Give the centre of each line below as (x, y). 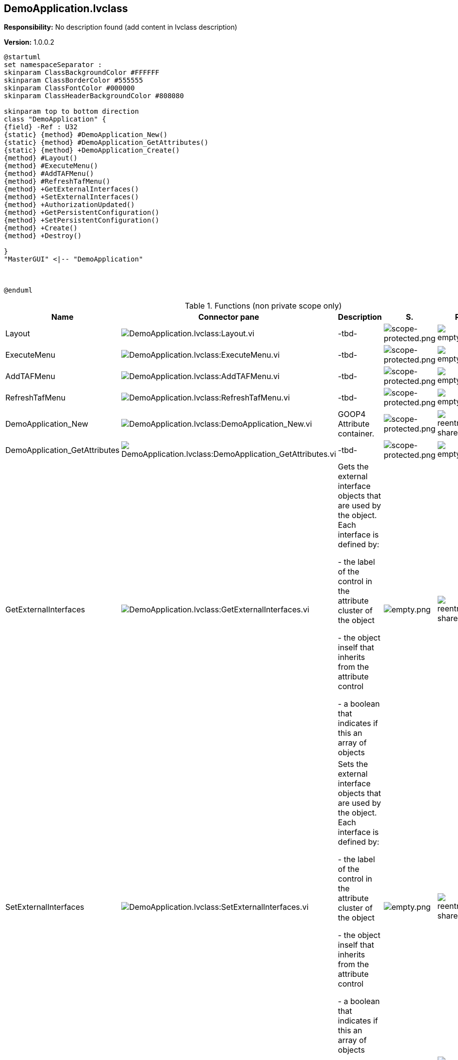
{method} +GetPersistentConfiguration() (82, 213)
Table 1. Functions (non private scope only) (263, 306)
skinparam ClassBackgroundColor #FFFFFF (82, 73)
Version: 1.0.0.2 (29, 42)
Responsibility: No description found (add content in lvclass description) (121, 27)
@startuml (22, 57)
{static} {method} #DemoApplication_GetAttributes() (106, 143)
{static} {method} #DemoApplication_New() (86, 135)
